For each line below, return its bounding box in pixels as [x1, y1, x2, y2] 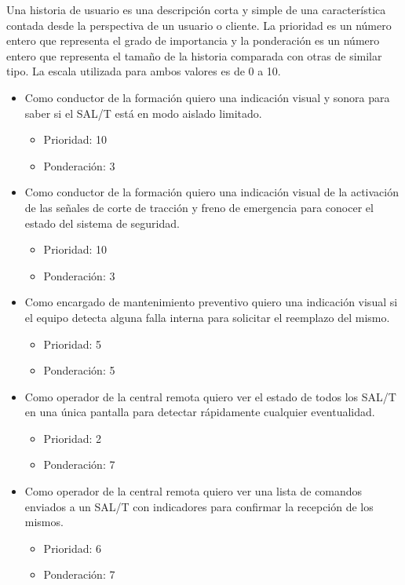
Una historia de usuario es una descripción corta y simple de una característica [6, 2, 386, 17]
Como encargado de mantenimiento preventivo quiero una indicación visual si [24, 294, 398, 310]
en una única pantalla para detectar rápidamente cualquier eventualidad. [24, 404, 375, 420]
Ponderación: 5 [43, 362, 115, 378]
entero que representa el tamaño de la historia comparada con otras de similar [6, 47, 382, 64]
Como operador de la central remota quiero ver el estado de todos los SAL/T [24, 388, 396, 404]
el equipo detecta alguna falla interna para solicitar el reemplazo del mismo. [24, 309, 390, 325]
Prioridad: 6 [43, 539, 102, 556]
